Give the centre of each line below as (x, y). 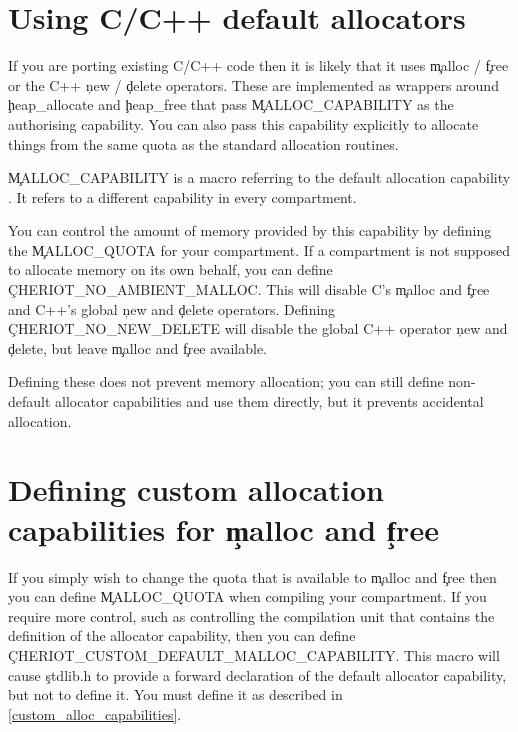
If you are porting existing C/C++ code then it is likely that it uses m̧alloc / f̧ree (258, 65)
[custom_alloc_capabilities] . (95, 713)
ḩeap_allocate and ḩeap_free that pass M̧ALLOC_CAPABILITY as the (231, 104)
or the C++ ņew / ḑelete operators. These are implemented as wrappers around (253, 84)
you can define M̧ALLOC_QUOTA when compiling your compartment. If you (247, 596)
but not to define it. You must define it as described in (175, 694)
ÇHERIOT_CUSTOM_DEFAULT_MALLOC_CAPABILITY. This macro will (254, 654)
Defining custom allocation (196, 489)
